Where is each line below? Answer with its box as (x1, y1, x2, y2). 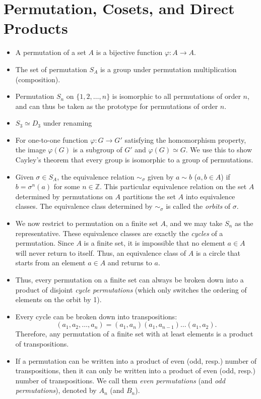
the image (15, 144, 46, 155)
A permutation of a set (15, 47, 86, 58)
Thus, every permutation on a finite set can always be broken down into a (15, 274, 244, 284)
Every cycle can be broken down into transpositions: (15, 311, 177, 321)
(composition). (15, 74, 60, 84)
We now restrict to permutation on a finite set (15, 218, 158, 229)
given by (147, 171, 174, 182)
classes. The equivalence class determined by (15, 201, 153, 211)
